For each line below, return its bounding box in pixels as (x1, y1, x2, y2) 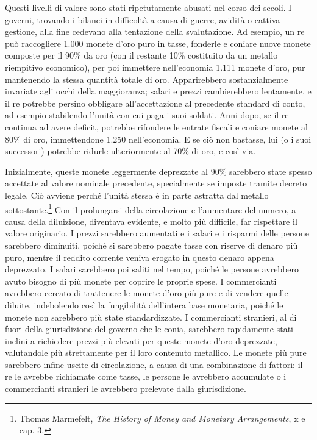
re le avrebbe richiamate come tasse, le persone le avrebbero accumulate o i (5, 370, 287, 383)
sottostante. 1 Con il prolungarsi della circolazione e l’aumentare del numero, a (5, 201, 296, 216)
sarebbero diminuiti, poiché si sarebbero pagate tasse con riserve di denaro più (5, 238, 298, 251)
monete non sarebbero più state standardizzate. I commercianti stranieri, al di (5, 310, 297, 323)
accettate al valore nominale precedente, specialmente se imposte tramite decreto (5, 177, 307, 190)
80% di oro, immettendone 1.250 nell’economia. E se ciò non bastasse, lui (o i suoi (5, 132, 312, 145)
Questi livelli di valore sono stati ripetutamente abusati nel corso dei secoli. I (5, 1, 292, 13)
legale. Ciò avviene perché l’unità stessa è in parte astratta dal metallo (5, 188, 269, 201)
